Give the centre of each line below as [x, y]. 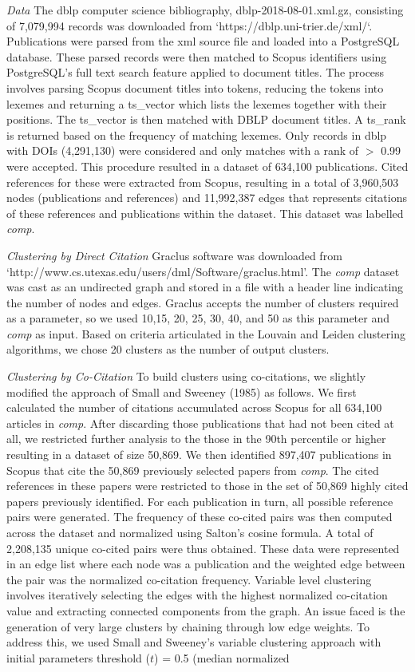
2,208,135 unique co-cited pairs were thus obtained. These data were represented [203, 548]
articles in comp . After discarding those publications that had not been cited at [200, 423]
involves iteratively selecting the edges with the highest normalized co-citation [197, 595]
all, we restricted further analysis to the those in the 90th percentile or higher [196, 439]
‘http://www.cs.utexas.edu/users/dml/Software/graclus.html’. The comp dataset [203, 271]
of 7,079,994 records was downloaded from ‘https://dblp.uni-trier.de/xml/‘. [190, 25]
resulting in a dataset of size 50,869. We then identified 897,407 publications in [199, 455]
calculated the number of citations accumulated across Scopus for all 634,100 [194, 407]
